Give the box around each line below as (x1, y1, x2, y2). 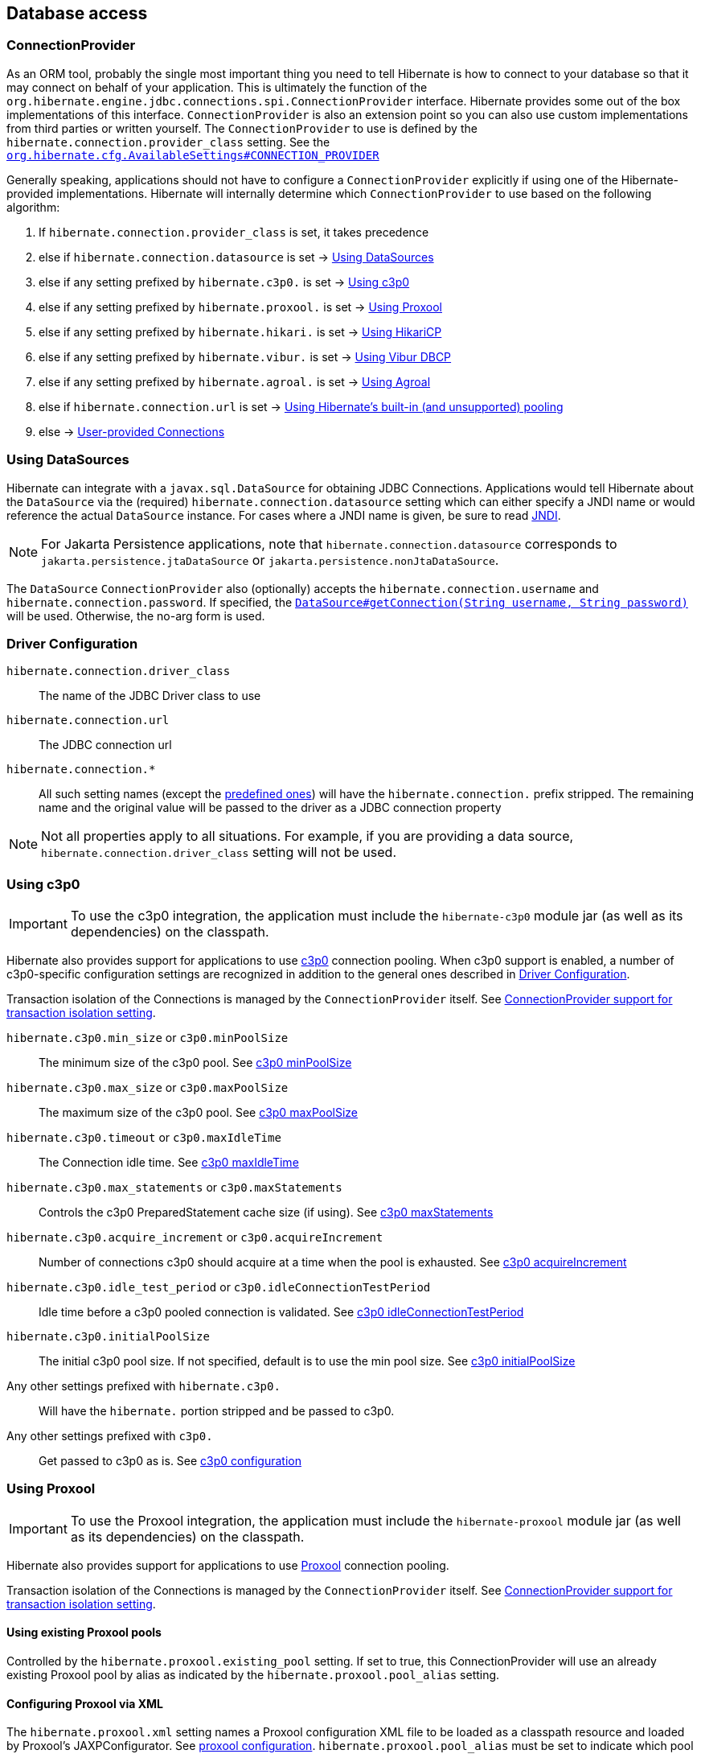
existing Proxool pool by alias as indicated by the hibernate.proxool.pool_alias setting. (6, 1668, 500, 1682)
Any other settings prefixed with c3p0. (6, 1429, 213, 1443)
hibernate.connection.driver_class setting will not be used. (41, 844, 396, 861)
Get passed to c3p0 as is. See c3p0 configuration (39, 1454, 301, 1468)
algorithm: (6, 200, 60, 214)
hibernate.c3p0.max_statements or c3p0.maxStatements (6, 1180, 342, 1195)
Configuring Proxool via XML (6, 1696, 163, 1711)
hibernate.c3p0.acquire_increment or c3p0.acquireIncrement (6, 1230, 383, 1245)
